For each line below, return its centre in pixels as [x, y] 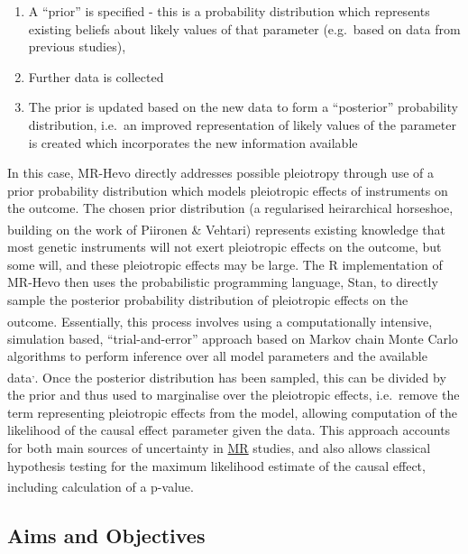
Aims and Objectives [106, 535]
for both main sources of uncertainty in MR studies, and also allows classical [219, 448]
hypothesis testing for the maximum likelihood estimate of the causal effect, [216, 465]
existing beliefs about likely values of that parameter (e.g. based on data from [244, 28]
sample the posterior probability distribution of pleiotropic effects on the [208, 299]
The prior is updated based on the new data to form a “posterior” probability [243, 107]
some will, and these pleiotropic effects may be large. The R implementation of [225, 264]
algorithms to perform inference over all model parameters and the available [217, 356]
